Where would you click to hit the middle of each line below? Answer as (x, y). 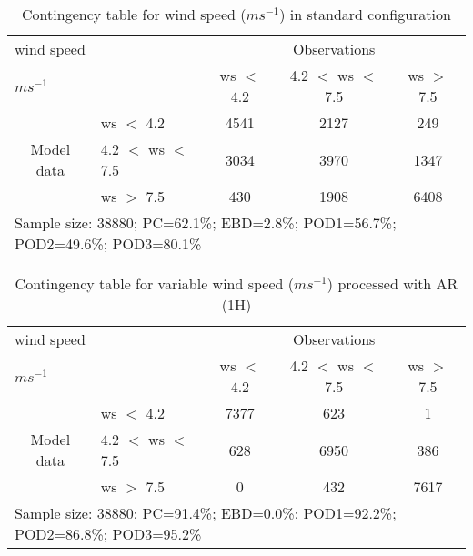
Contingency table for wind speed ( (134, 14)
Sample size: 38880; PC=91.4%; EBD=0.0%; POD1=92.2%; (206, 513)
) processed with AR (392, 283)
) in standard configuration (365, 14)
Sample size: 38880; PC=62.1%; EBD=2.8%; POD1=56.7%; (206, 222)
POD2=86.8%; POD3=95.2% (108, 534)
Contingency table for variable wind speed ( (155, 283)
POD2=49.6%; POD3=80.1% (108, 243)
